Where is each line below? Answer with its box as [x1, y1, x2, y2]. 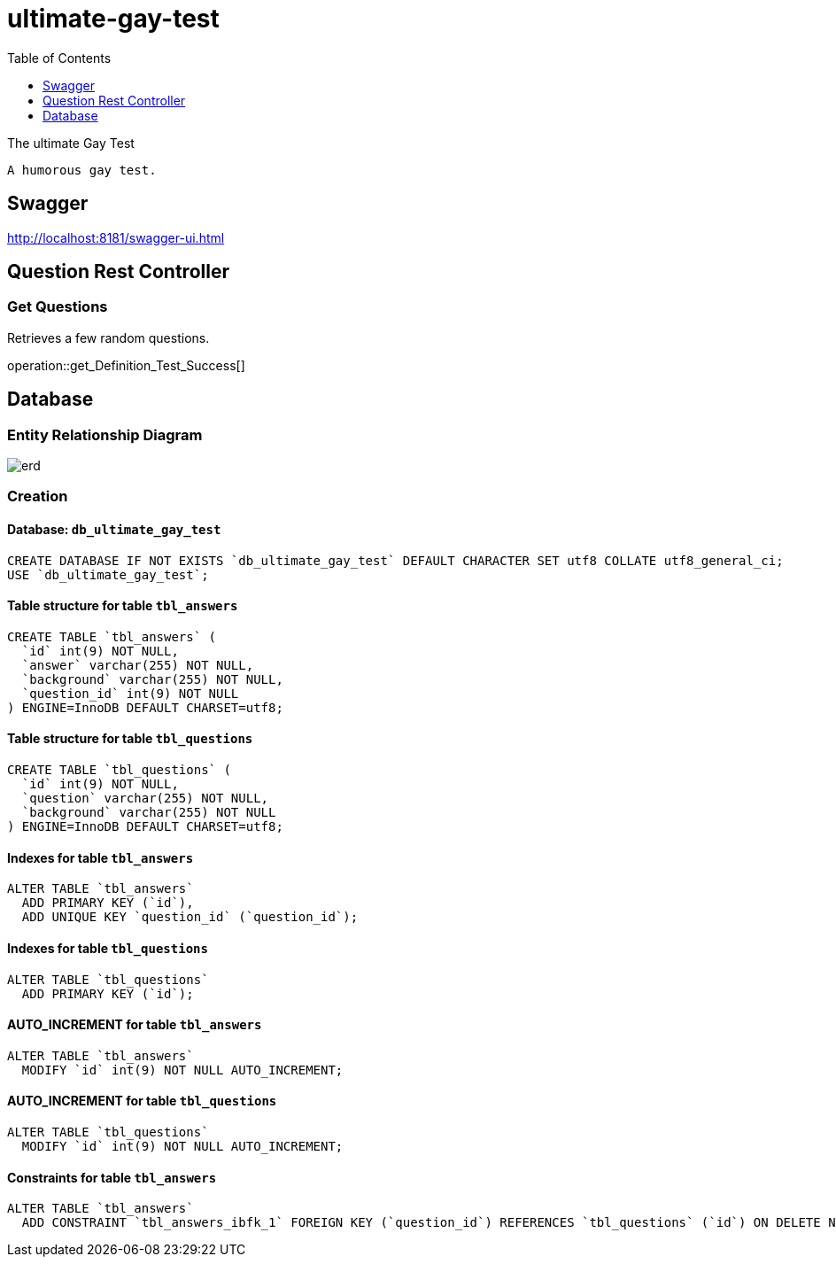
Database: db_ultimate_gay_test [7, 522, 221, 538]
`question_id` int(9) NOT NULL [21, 686, 239, 701]
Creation [7, 487, 68, 506]
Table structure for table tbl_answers [7, 598, 238, 614]
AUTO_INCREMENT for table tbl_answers [7, 1017, 262, 1033]
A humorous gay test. [7, 162, 157, 177]
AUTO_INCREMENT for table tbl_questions [7, 1093, 277, 1109]
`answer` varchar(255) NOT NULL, [21, 657, 254, 672]
